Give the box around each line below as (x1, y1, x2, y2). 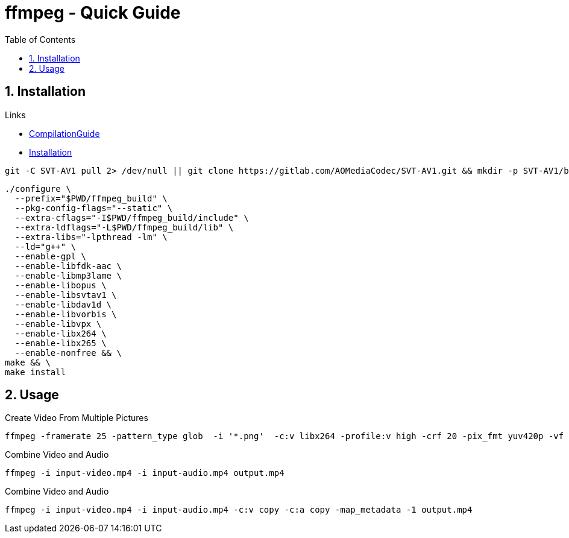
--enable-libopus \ (14, 280, 107, 290)
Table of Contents (5, 34, 76, 45)
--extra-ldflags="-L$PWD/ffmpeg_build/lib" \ (14, 222, 234, 232)
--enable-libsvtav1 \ (14, 290, 117, 300)
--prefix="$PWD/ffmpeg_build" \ (14, 193, 168, 203)
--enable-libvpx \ (14, 318, 102, 329)
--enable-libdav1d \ (14, 299, 112, 309)
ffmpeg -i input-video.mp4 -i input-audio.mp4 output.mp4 (5, 468, 284, 478)
